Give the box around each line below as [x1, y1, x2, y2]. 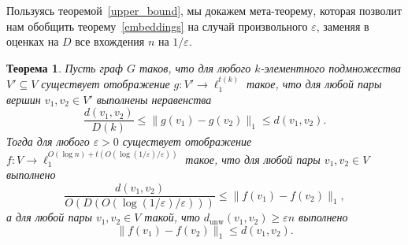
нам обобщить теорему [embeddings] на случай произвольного [6, 17, 308, 34]
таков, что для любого [139, 59, 251, 76]
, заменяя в [316, 17, 369, 34]
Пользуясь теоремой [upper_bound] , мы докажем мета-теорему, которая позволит [6, 2, 402, 18]
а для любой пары [6, 209, 92, 225]
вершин [6, 91, 41, 107]
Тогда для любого [6, 133, 90, 150]
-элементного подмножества [260, 59, 401, 76]
